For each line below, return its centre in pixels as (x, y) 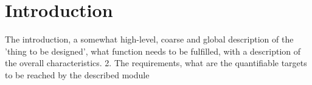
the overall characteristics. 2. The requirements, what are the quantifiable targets (156, 63)
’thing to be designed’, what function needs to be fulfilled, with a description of (153, 51)
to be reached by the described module (77, 74)
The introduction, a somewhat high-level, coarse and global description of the (149, 39)
